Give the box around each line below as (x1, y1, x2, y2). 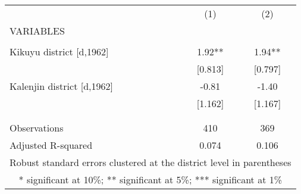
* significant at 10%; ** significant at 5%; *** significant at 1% (18, 173, 283, 186)
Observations (10, 121, 64, 134)
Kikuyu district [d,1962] (10, 45, 109, 58)
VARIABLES (10, 24, 65, 37)
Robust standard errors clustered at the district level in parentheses (10, 155, 291, 169)
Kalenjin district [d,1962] (10, 79, 113, 93)
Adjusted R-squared (10, 138, 93, 152)
